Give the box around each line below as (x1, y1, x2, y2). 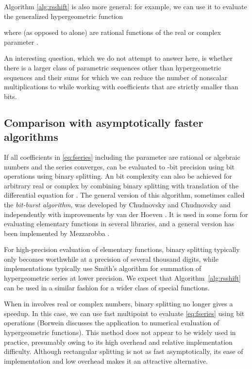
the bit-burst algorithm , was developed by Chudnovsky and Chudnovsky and (4, 199, 231, 209)
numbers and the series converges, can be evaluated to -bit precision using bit (4, 161, 235, 171)
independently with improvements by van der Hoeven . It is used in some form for (4, 209, 248, 219)
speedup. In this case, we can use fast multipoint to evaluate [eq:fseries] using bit (4, 308, 245, 318)
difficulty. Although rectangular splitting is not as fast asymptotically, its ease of (4, 346, 243, 356)
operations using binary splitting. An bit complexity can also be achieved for (4, 171, 232, 181)
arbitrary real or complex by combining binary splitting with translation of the (4, 180, 239, 190)
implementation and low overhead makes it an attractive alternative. (4, 355, 208, 366)
